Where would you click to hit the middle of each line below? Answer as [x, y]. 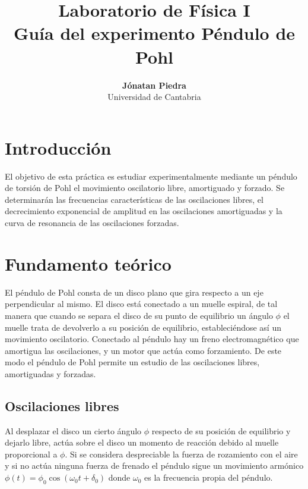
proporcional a [31, 454]
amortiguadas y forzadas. [50, 373]
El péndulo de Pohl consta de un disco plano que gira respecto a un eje [134, 292]
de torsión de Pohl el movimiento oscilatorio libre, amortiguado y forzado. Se [145, 188]
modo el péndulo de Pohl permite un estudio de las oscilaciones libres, [132, 362]
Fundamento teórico [88, 263]
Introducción [58, 147]
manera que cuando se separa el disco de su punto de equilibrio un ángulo [139, 315]
